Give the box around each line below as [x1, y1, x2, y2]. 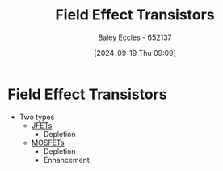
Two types [19, 112, 55, 122]
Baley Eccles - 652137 [98, 32, 172, 42]
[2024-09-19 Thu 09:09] [93, 48, 177, 58]
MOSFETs [31, 138, 65, 147]
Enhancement [43, 155, 90, 165]
